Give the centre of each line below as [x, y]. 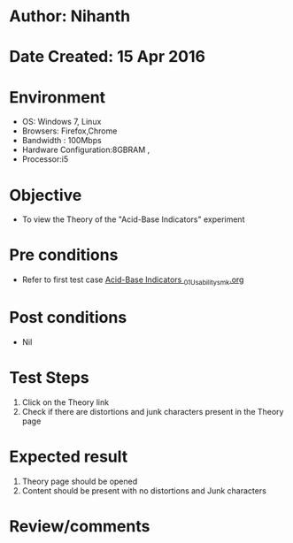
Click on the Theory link [65, 402]
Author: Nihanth [70, 16]
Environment [58, 97]
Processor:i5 [45, 159]
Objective [46, 195]
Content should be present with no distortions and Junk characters [144, 490]
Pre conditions [64, 255]
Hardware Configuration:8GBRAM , [86, 150]
